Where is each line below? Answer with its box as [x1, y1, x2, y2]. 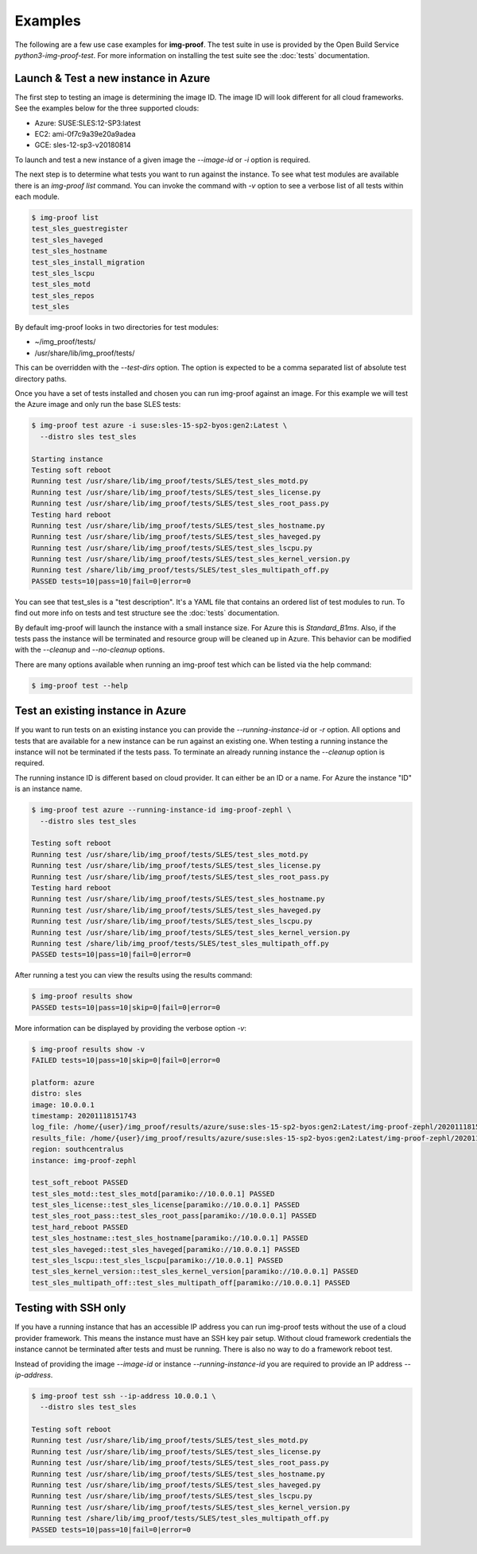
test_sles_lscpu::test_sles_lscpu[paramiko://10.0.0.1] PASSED [31, 1256, 284, 1265]
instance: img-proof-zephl [31, 1156, 137, 1165]
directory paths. [14, 374, 68, 383]
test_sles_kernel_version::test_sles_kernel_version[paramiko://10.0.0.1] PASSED [31, 1267, 359, 1276]
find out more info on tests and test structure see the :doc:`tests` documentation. [14, 608, 280, 618]
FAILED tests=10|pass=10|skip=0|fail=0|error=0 [31, 1056, 220, 1065]
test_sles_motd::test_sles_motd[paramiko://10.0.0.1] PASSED [31, 1189, 275, 1198]
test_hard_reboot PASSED [31, 1223, 129, 1231]
